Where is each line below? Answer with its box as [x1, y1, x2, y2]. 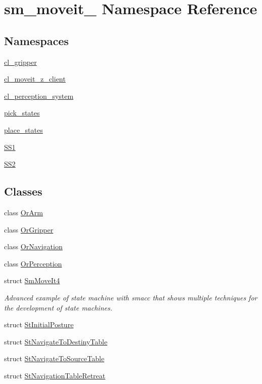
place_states [4, 124, 43, 135]
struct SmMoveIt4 [4, 275, 60, 286]
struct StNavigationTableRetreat [4, 370, 106, 380]
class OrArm [4, 207, 43, 217]
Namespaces [4, 32, 69, 48]
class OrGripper [4, 224, 54, 235]
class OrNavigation [4, 241, 63, 252]
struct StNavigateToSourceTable [4, 353, 105, 364]
